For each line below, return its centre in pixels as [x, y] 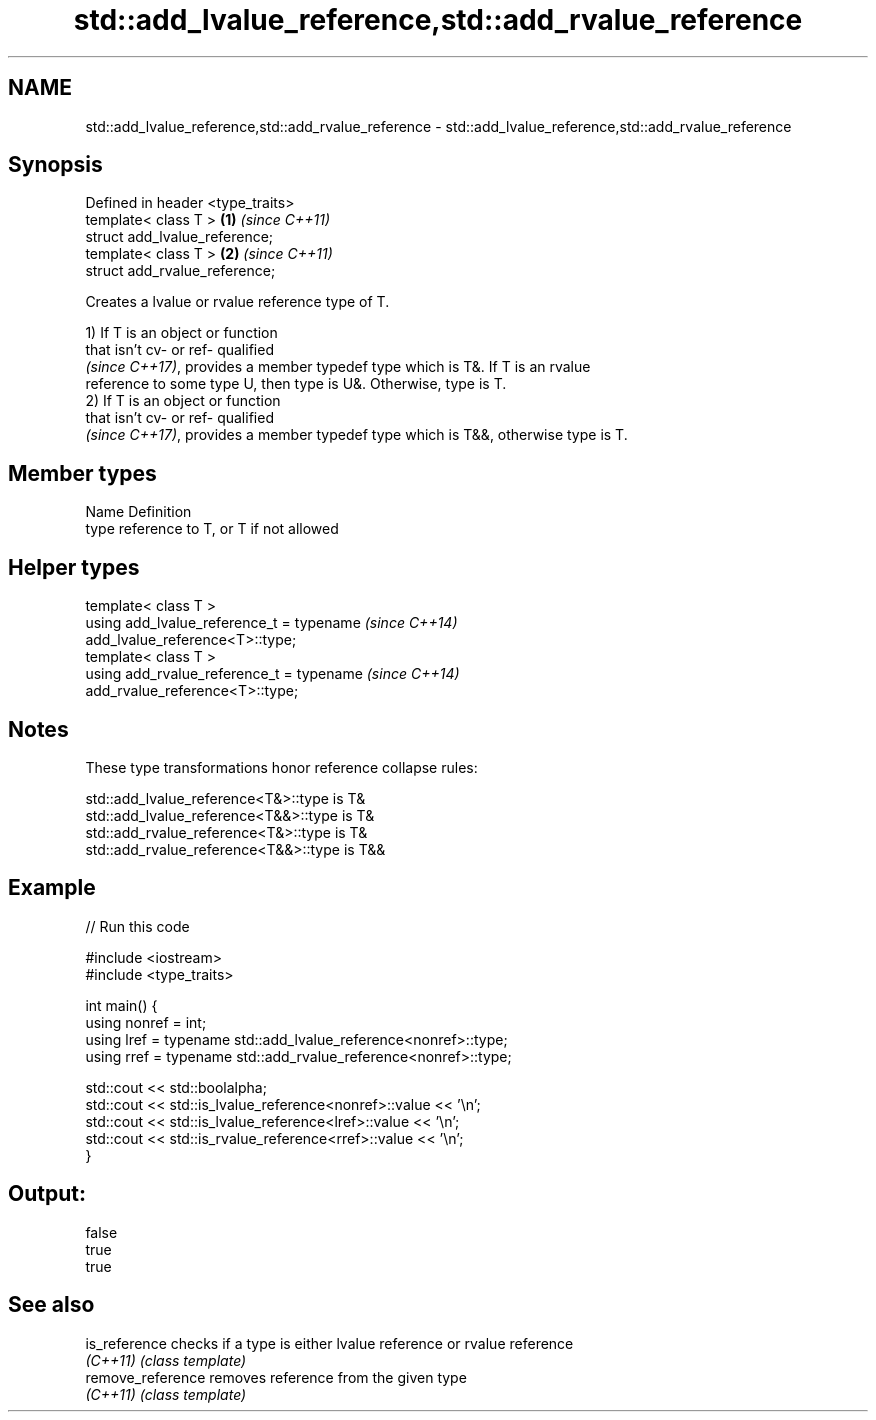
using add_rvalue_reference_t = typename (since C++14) [272, 674]
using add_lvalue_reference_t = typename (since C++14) [271, 623]
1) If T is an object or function [181, 333]
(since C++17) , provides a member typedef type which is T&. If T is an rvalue [338, 367]
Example [52, 888]
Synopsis [55, 165]
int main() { [121, 1005]
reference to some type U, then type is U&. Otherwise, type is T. [296, 384]
